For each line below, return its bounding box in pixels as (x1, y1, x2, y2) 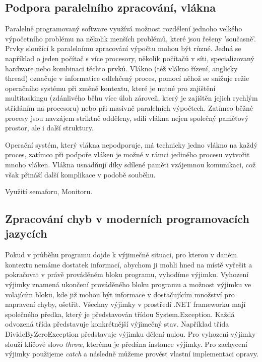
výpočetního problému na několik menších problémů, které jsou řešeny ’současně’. (5, 33, 256, 43)
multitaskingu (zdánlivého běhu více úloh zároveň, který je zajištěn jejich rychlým (5, 93, 258, 103)
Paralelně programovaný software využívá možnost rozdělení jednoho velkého (5, 23, 242, 34)
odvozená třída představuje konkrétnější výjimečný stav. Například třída (5, 319, 229, 329)
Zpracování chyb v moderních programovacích (5, 211, 249, 227)
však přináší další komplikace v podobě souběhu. (5, 169, 156, 179)
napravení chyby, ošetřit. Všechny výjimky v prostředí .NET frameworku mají (5, 299, 246, 309)
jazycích (5, 225, 47, 241)
